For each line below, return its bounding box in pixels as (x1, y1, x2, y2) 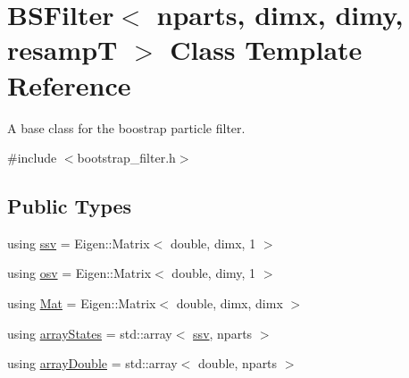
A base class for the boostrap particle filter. (7, 118, 246, 137)
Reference (7, 66, 131, 103)
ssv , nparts (193, 323, 253, 342)
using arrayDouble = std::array (7, 354, 178, 373)
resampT (7, 31, 118, 68)
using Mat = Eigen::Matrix (7, 294, 156, 313)
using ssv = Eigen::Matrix (7, 233, 150, 252)
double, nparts (198, 354, 278, 373)
